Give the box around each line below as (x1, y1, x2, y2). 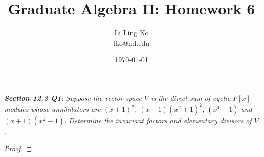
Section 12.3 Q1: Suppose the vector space (4, 92, 142, 103)
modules (4, 104, 29, 114)
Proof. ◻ (4, 143, 32, 153)
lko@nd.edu (113, 37, 150, 48)
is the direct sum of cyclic (151, 92, 231, 103)
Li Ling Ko (114, 27, 149, 38)
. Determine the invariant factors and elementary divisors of (64, 115, 252, 125)
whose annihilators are (31, 104, 101, 114)
